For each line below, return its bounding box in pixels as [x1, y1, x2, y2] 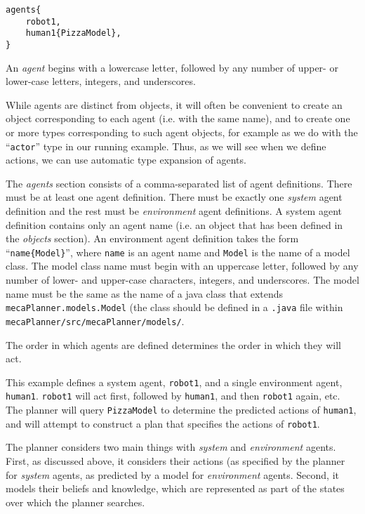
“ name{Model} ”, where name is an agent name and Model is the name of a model [6, 244, 350, 259]
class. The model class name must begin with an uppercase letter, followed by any [6, 258, 359, 273]
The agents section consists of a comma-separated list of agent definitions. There [6, 176, 352, 190]
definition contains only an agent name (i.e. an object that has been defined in [6, 217, 343, 232]
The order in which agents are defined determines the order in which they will [6, 337, 341, 352]
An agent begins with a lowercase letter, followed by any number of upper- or [6, 60, 338, 74]
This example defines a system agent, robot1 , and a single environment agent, [6, 374, 343, 389]
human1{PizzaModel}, [25, 28, 121, 39]
